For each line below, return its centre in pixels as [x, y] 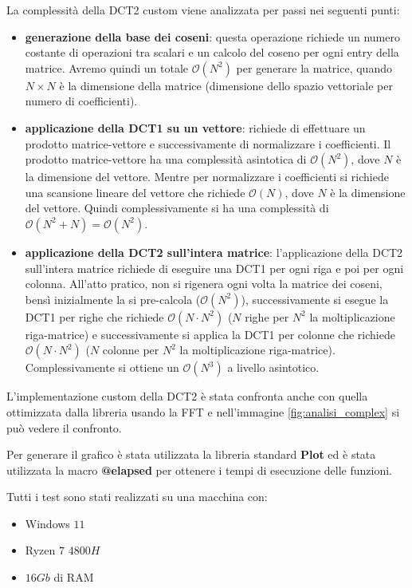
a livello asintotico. [273, 367]
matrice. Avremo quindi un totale [107, 67]
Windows [47, 523]
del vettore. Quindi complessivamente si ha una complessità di [177, 208]
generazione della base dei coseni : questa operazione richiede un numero [212, 36]
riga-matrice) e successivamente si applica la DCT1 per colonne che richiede [210, 334]
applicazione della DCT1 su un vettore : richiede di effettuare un [195, 127]
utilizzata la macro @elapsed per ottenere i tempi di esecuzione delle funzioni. [199, 470]
